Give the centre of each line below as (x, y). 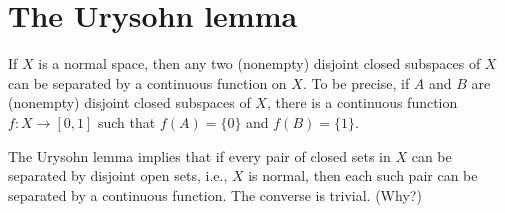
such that (126, 121)
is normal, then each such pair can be (363, 175)
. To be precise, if (356, 82)
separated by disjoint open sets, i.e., (118, 175)
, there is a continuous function (362, 102)
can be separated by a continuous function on (147, 82)
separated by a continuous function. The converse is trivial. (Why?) (215, 194)
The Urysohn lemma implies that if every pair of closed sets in (199, 155)
